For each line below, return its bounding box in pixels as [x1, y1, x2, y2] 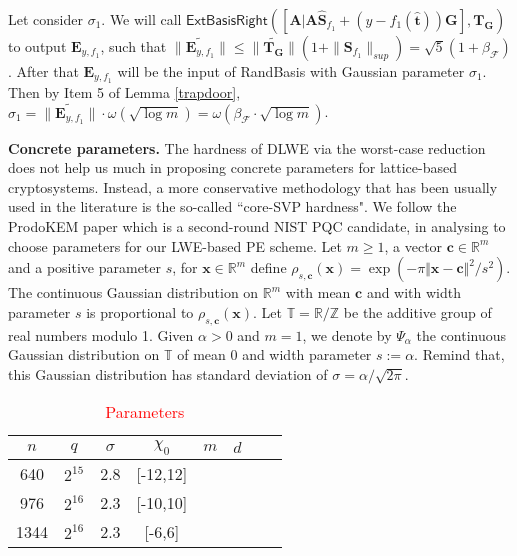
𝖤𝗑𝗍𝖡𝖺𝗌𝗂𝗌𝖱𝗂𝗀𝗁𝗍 [186, 14, 268, 28]
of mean [177, 344, 226, 365]
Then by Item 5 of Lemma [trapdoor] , [8, 81, 241, 102]
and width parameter [242, 344, 372, 365]
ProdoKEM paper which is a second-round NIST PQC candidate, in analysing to [8, 216, 506, 237]
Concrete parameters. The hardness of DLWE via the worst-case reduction [8, 137, 486, 158]
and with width [366, 282, 462, 303]
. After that [8, 61, 79, 81]
